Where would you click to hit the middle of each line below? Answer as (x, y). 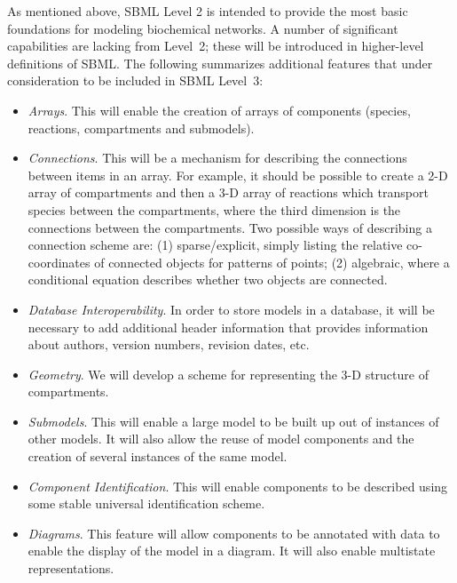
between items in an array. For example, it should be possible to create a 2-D (238, 175)
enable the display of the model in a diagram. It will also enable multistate (232, 551)
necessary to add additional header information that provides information (228, 327)
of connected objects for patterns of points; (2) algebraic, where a (272, 262)
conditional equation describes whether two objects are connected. (208, 280)
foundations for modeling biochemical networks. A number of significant (203, 28)
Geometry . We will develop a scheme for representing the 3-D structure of (228, 374)
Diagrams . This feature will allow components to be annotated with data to (234, 533)
